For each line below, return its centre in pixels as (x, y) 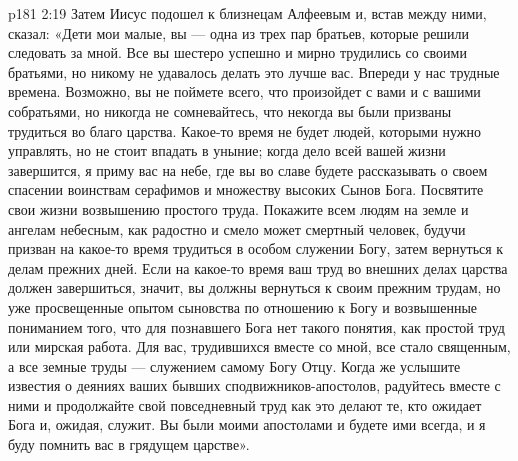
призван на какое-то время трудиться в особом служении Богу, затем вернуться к (256, 248)
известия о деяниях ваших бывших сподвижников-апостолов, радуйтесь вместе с (254, 385)
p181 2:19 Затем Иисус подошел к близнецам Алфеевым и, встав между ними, (247, 13)
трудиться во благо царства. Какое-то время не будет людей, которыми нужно (245, 130)
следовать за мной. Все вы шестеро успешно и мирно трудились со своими (237, 52)
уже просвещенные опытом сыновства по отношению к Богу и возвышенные (242, 306)
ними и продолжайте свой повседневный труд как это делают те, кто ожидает (245, 404)
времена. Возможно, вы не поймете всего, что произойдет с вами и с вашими (244, 91)
